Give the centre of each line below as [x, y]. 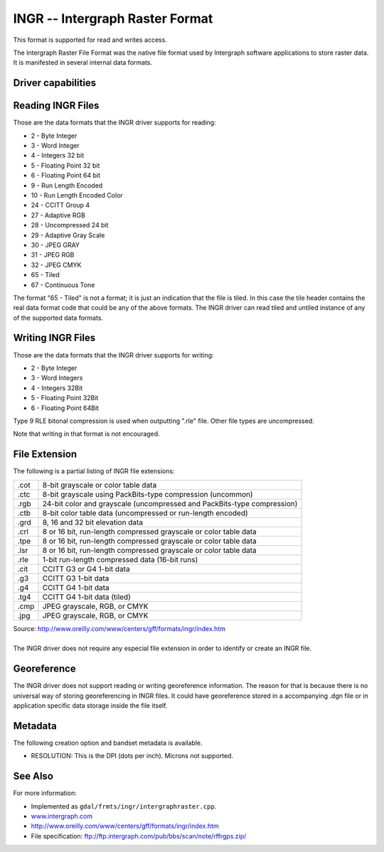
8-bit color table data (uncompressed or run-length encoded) [145, 513]
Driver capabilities [55, 83]
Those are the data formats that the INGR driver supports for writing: [113, 355]
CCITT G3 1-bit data [76, 578]
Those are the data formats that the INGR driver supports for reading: [114, 123]
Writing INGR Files [54, 338]
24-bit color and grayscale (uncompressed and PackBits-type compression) [170, 503]
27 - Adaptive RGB [58, 215]
